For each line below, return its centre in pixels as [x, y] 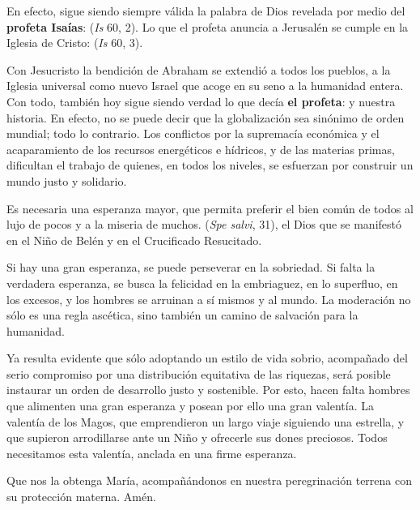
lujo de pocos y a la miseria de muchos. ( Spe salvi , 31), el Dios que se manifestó [204, 224]
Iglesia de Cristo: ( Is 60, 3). [75, 43]
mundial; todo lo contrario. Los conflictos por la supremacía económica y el [193, 133]
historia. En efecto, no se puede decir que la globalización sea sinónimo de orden [206, 117]
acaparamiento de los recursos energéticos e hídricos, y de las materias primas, [201, 149]
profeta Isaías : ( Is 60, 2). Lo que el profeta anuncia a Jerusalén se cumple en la [208, 26]
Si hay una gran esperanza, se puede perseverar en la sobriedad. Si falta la [191, 267]
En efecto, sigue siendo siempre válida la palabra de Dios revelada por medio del [206, 11]
